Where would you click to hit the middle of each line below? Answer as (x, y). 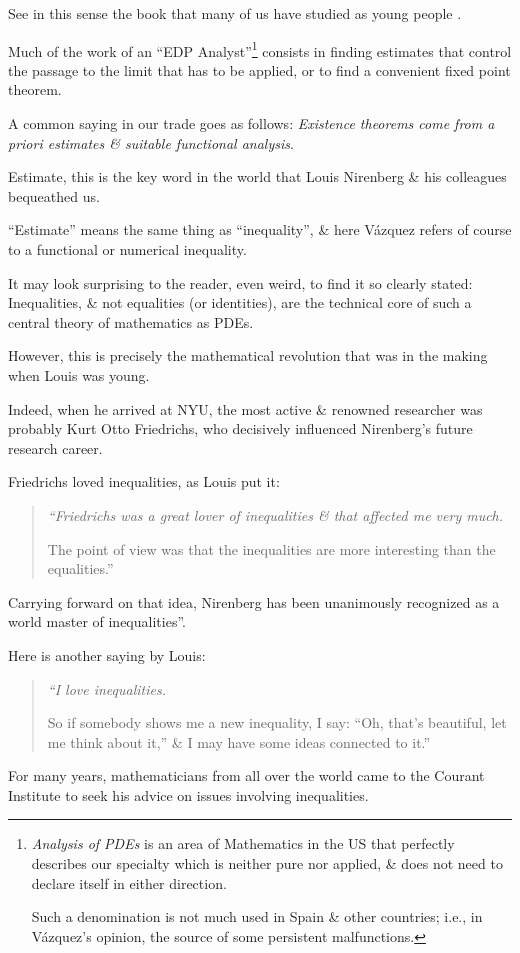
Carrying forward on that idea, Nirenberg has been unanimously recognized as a (254, 601)
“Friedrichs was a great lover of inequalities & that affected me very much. (275, 514)
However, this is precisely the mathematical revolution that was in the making (248, 355)
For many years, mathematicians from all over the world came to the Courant (246, 775)
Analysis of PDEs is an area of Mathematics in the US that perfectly (243, 843)
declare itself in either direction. (129, 882)
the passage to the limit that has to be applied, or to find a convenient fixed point (259, 69)
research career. (55, 447)
